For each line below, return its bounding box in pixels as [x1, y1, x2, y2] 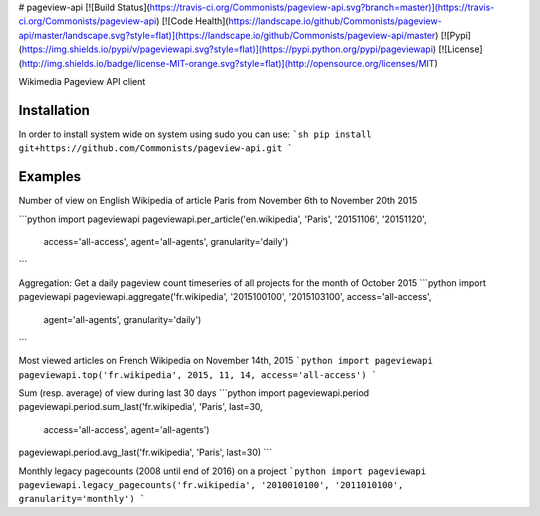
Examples [18, 168, 82, 185]
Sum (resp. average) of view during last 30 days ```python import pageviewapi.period [18, 387, 370, 399]
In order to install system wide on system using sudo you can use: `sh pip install [18, 128, 372, 140]
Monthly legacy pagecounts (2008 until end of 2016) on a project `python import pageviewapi [18, 465, 427, 477]
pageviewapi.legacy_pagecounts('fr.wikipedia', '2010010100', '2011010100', [18, 480, 404, 491]
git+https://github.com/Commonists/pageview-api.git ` [18, 143, 294, 154]
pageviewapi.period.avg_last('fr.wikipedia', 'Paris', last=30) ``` [18, 446, 273, 459]
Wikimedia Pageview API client [18, 75, 146, 87]
